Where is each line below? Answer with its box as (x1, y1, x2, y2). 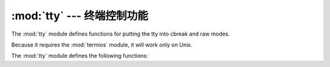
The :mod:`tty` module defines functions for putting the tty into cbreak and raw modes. (11, 30, 230, 37)
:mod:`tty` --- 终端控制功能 (11, 9, 148, 22)
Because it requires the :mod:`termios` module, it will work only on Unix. (11, 41, 193, 48)
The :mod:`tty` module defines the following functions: (11, 52, 148, 60)
